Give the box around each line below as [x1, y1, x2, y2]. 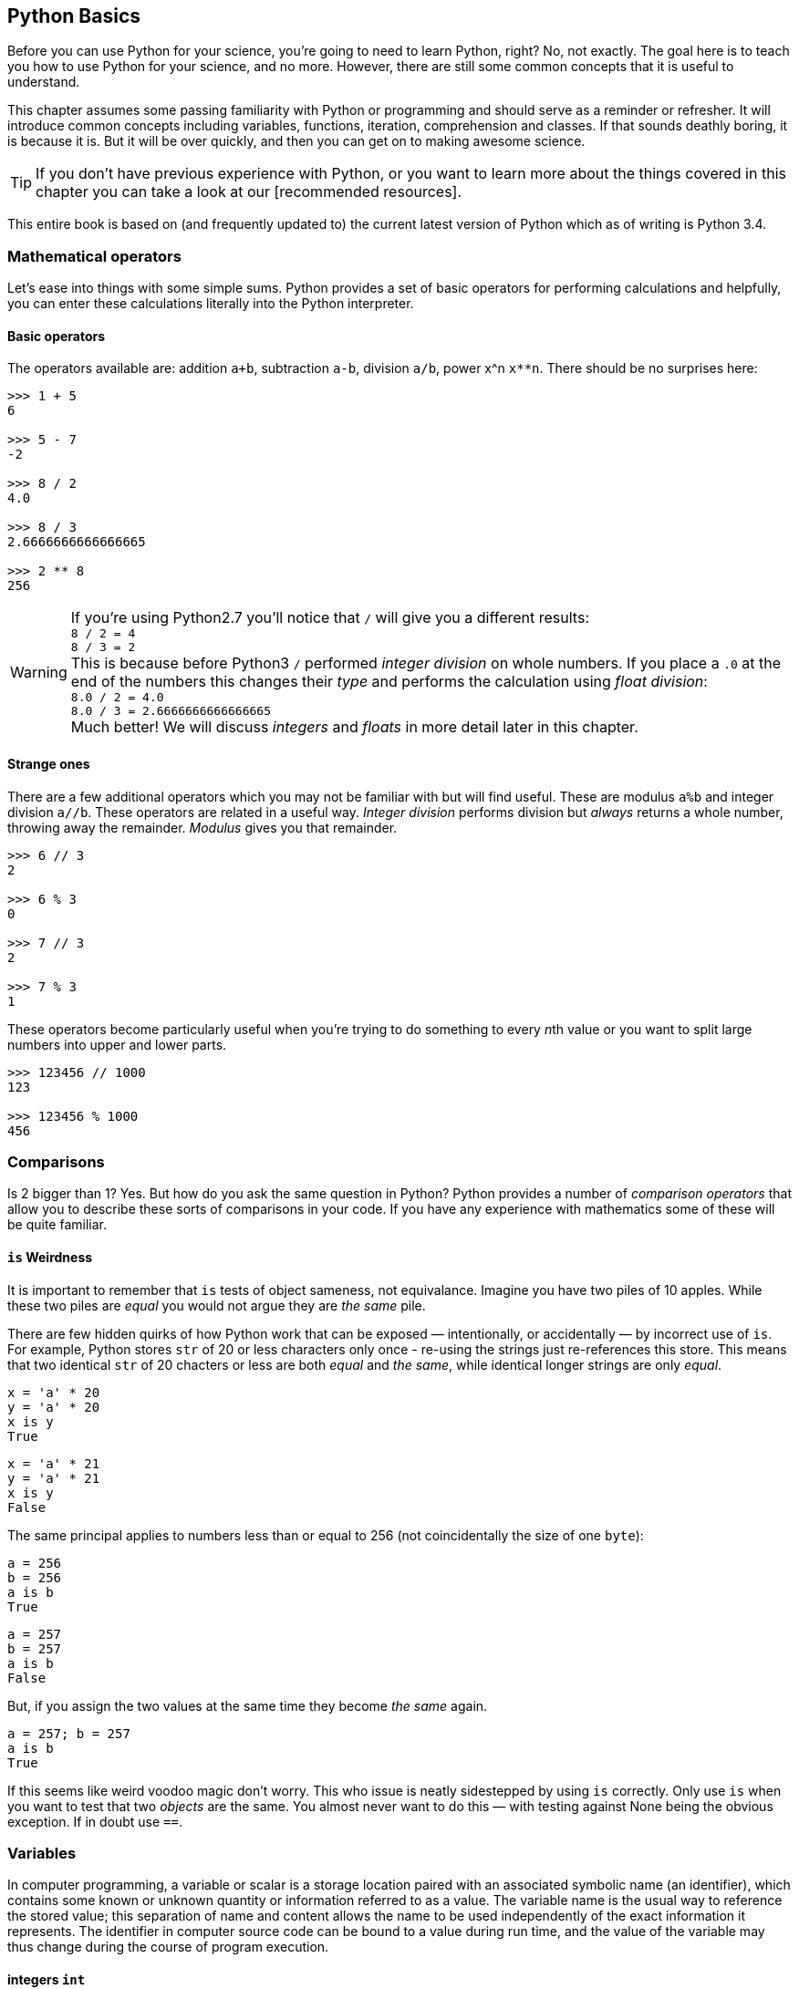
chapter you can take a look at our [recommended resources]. [36, 182, 462, 202]
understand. [7, 74, 80, 90]
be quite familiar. [7, 1217, 108, 1233]
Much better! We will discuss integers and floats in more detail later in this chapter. [70, 718, 638, 737]
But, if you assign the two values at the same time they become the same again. [7, 1697, 488, 1714]
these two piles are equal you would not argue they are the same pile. [7, 1297, 426, 1313]
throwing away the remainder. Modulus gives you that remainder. [7, 819, 398, 835]
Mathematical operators [7, 246, 182, 265]
